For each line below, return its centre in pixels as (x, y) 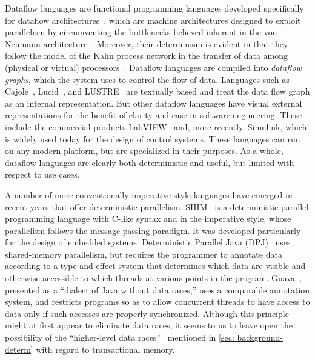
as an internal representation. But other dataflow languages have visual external (154, 103)
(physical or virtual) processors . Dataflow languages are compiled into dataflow (153, 67)
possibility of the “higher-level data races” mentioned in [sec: (120, 337)
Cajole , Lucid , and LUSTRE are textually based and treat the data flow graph (157, 91)
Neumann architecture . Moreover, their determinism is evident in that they (147, 43)
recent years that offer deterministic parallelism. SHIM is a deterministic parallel (157, 206)
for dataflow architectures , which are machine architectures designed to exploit (153, 20)
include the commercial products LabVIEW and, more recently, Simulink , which (156, 126)
